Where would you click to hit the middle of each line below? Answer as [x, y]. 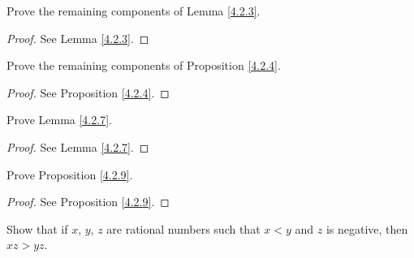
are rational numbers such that [183, 228]
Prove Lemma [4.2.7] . [59, 120]
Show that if [37, 228]
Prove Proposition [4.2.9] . [70, 174]
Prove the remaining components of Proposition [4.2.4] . [144, 65]
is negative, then [367, 228]
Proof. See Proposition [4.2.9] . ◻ [88, 202]
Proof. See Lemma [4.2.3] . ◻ [78, 38]
